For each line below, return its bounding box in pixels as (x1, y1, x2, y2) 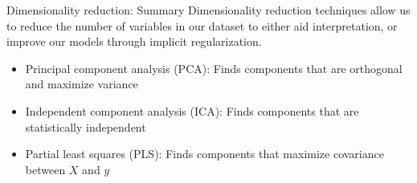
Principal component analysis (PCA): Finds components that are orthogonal (25, 59, 403, 76)
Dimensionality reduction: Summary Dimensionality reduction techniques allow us (6, 2, 411, 18)
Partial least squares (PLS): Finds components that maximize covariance (25, 145, 384, 162)
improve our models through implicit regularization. (6, 33, 262, 50)
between (25, 161, 66, 177)
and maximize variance (25, 75, 138, 92)
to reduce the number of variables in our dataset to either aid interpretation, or (6, 17, 398, 34)
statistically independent (25, 118, 146, 135)
